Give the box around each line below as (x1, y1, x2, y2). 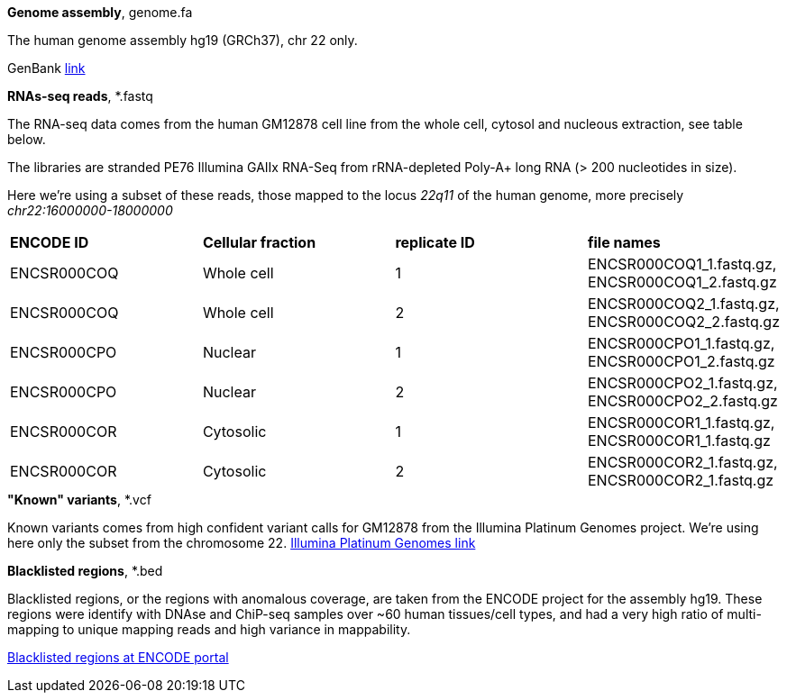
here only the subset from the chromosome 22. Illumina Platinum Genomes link (7, 535, 476, 550)
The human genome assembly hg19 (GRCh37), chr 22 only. (7, 32, 358, 48)
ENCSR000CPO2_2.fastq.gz (587, 392, 778, 410)
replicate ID (395, 233, 475, 251)
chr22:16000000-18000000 (7, 203, 173, 218)
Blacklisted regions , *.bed (7, 563, 163, 578)
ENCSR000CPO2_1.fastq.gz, (587, 374, 778, 392)
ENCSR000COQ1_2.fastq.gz (587, 273, 777, 291)
